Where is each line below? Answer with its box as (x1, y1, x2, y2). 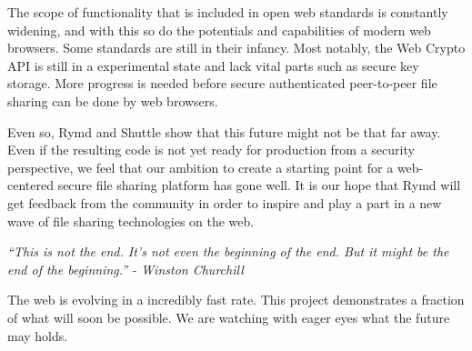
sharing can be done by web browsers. (7, 91, 218, 110)
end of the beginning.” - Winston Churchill (7, 259, 244, 278)
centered (7, 175, 54, 195)
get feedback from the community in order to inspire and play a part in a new (7, 193, 442, 212)
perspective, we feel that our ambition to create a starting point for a (7, 157, 394, 176)
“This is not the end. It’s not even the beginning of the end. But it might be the (7, 242, 449, 261)
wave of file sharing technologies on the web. (7, 211, 255, 230)
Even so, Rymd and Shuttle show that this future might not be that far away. (7, 122, 441, 141)
